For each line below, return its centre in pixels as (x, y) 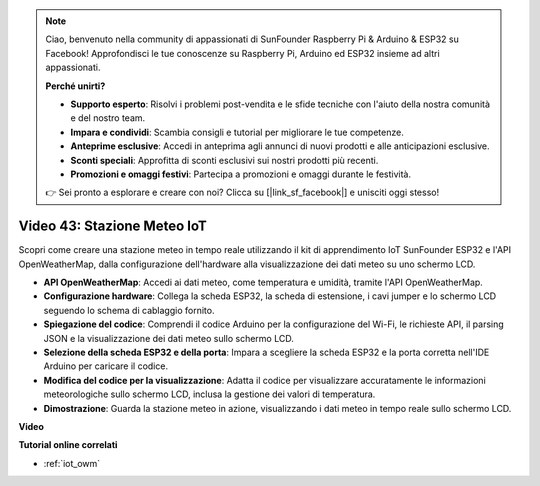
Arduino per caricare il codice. (106, 366)
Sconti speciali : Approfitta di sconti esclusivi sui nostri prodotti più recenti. (224, 160)
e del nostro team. (108, 118)
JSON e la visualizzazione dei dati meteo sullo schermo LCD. (168, 338)
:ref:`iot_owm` (72, 463)
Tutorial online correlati (68, 445)
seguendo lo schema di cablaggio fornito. (129, 310)
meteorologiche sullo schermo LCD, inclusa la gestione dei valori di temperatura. (209, 394)
